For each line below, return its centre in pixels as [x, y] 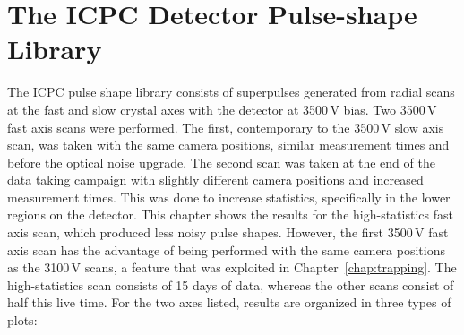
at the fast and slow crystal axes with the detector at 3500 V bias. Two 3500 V [222, 109]
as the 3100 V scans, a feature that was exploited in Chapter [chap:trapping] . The [232, 267]
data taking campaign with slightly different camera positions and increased [215, 180]
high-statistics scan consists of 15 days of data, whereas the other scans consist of [231, 284]
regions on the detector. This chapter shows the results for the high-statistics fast [230, 215]
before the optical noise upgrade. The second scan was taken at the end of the [221, 162]
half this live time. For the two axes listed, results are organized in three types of [229, 302]
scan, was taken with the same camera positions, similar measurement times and [228, 145]
